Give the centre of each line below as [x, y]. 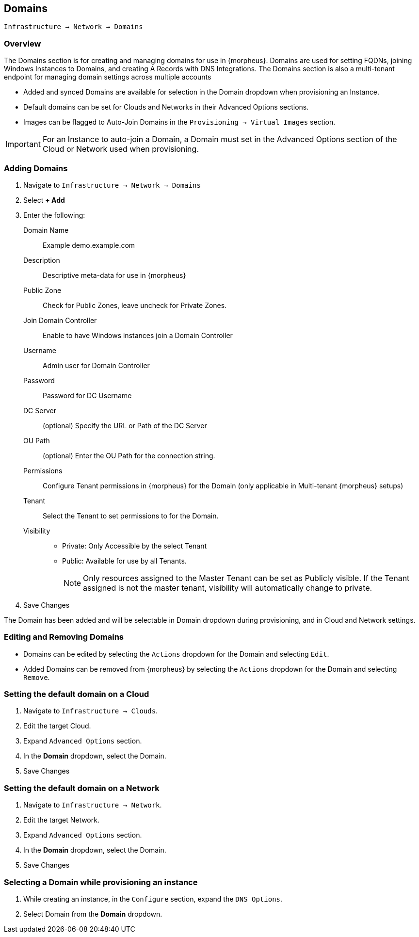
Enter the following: [54, 215]
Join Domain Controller [60, 320]
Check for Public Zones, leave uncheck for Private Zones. [135, 305]
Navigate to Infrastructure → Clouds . [91, 711]
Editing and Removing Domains [64, 637]
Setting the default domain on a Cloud [77, 694]
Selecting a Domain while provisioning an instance [101, 882]
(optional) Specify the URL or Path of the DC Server [125, 425]
